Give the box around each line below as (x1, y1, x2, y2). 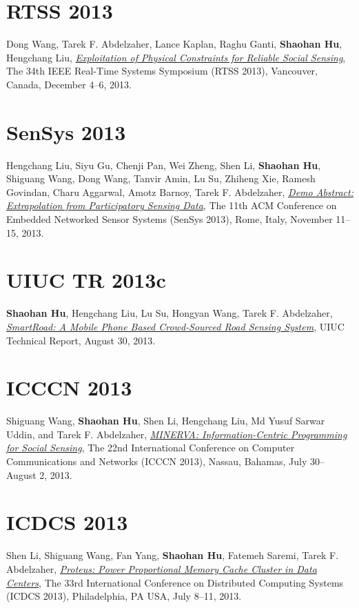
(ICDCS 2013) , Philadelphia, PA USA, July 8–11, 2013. (6, 589, 242, 603)
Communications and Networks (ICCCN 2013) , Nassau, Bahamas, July (6, 454, 307, 468)
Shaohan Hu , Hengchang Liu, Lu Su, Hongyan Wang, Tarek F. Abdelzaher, (6, 306, 333, 320)
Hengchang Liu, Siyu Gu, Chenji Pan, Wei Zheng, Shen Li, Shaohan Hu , (6, 157, 321, 172)
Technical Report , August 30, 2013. (6, 333, 156, 347)
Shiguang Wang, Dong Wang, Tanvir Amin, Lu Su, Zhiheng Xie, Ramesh (6, 171, 316, 186)
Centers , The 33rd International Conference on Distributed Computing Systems (6, 575, 344, 589)
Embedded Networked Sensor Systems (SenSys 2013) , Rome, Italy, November (6, 212, 333, 226)
